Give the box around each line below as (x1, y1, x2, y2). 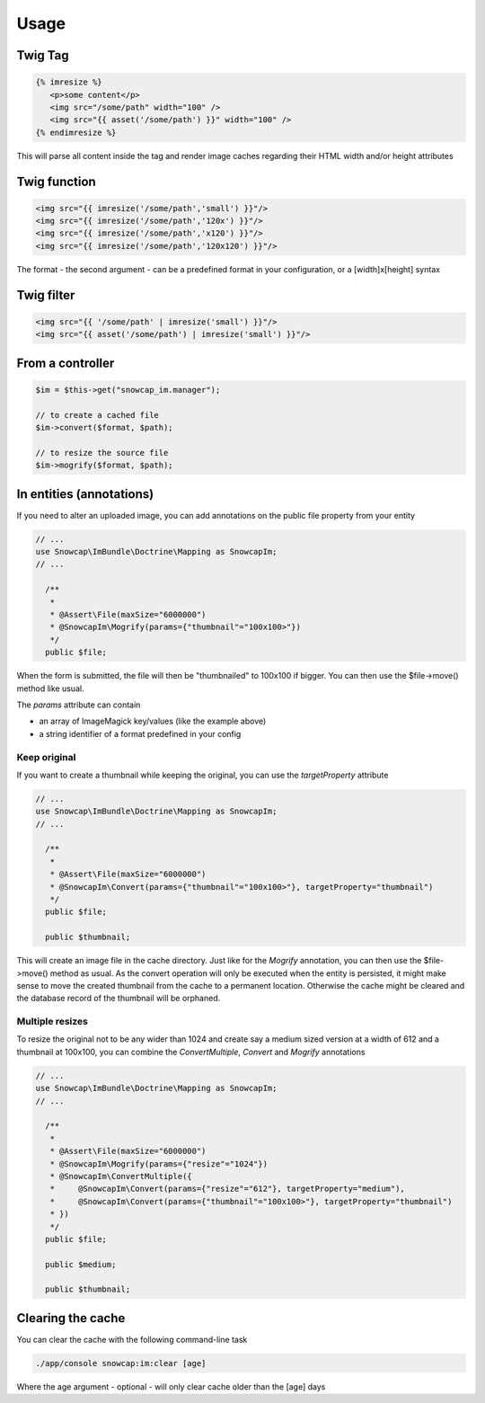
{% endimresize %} (35, 127, 117, 138)
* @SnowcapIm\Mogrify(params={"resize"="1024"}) (49, 1159, 269, 1168)
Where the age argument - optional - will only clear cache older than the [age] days (16, 1381, 326, 1392)
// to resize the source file (35, 448, 169, 457)
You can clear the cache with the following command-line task (16, 1334, 248, 1345)
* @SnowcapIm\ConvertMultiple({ (49, 1171, 192, 1181)
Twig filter (16, 288, 75, 303)
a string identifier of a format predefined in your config (39, 728, 242, 739)
